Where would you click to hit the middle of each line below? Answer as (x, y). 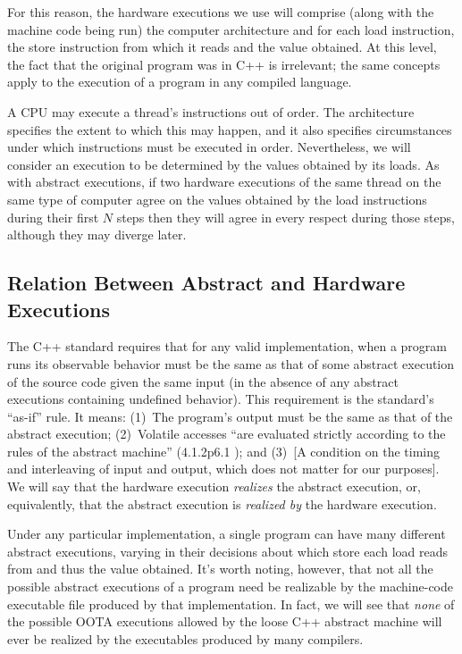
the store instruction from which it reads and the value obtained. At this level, (222, 47)
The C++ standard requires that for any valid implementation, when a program (227, 346)
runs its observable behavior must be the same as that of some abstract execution (231, 363)
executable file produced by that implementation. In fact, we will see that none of (231, 604)
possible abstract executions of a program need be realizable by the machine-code (230, 587)
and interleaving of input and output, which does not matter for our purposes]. (223, 469)
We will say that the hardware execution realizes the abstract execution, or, (214, 486)
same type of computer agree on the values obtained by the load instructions (217, 199)
